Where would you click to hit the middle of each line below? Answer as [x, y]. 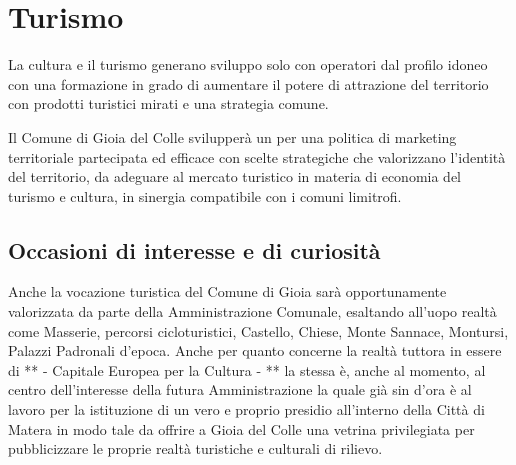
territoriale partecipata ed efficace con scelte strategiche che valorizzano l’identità [257, 156]
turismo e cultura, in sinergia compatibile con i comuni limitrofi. [205, 195]
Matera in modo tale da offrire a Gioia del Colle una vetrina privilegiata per [241, 428]
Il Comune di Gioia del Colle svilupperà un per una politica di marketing [232, 136]
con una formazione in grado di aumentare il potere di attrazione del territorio [248, 83]
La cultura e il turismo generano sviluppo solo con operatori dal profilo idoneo [248, 64]
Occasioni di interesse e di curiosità [194, 249]
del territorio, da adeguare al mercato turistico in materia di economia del [235, 176]
